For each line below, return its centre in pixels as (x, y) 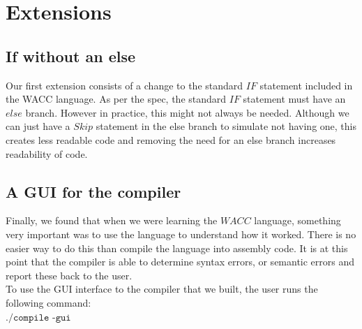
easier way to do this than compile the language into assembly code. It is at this (177, 248)
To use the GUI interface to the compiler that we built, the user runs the (162, 289)
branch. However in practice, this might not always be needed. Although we (187, 112)
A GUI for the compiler (93, 191)
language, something (297, 220)
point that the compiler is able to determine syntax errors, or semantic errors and (180, 262)
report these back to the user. (69, 275)
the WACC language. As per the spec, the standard (116, 99)
